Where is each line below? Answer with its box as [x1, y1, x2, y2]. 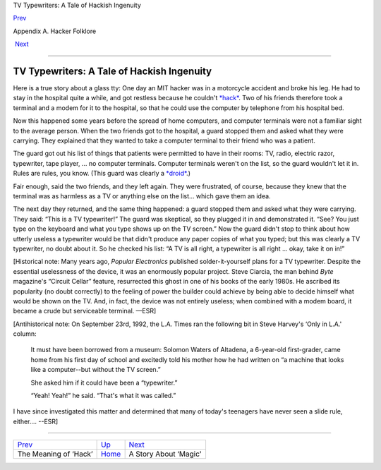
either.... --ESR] [13, 417, 59, 426]
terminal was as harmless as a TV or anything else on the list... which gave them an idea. [13, 191, 271, 200]
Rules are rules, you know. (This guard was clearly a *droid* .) [13, 169, 190, 178]
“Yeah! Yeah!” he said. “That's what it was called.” [30, 392, 176, 400]
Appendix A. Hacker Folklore [13, 27, 97, 35]
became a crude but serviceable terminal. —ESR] [13, 307, 157, 315]
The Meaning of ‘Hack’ [17, 449, 93, 459]
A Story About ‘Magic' [128, 449, 202, 459]
